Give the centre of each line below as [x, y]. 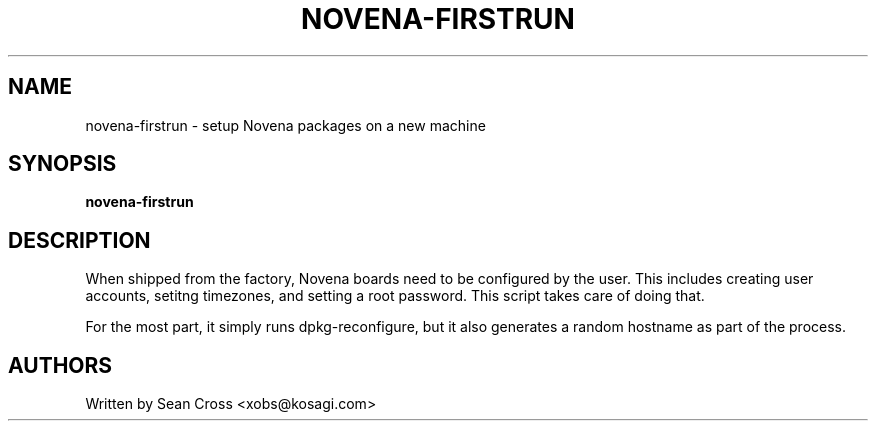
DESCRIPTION [79, 240]
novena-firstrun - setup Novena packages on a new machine [285, 125]
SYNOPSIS [62, 164]
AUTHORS [60, 365]
